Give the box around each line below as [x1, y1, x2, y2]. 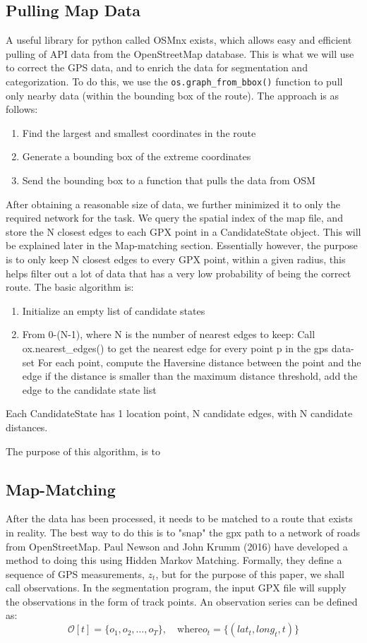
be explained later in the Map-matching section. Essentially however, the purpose [6, 238, 358, 253]
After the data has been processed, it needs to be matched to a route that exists [6, 511, 353, 526]
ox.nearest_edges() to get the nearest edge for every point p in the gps [22, 340, 329, 355]
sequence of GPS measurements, [6, 566, 145, 581]
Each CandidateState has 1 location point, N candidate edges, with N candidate [6, 406, 353, 421]
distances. [6, 419, 48, 434]
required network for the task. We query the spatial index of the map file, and [6, 210, 343, 225]
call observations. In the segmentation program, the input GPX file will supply [6, 580, 347, 595]
